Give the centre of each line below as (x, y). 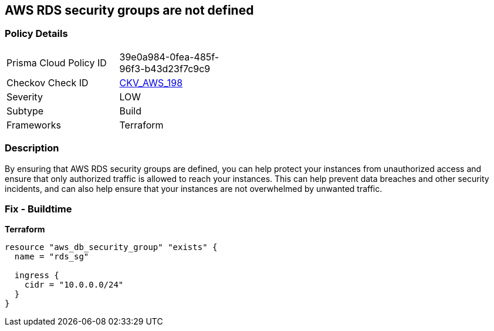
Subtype (25, 111)
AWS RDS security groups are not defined (129, 10)
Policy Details (36, 34)
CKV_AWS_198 (151, 82)
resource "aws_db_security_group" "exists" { (111, 247)
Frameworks (34, 125)
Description (32, 148)
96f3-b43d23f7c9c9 (165, 68)
